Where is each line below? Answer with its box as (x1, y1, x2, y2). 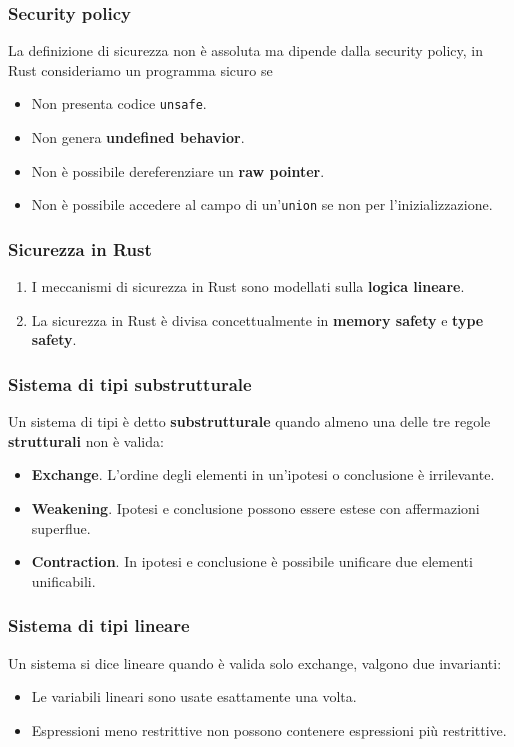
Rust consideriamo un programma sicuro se (8, 59, 273, 80)
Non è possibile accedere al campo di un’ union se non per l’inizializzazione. (31, 194, 493, 215)
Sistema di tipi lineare (8, 613, 190, 638)
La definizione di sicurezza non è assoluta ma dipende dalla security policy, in (8, 40, 484, 61)
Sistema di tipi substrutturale (8, 371, 252, 396)
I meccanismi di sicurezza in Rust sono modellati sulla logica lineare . (31, 276, 465, 297)
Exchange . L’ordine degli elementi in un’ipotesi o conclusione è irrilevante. (31, 464, 495, 485)
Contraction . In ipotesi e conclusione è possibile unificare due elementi (31, 551, 473, 572)
